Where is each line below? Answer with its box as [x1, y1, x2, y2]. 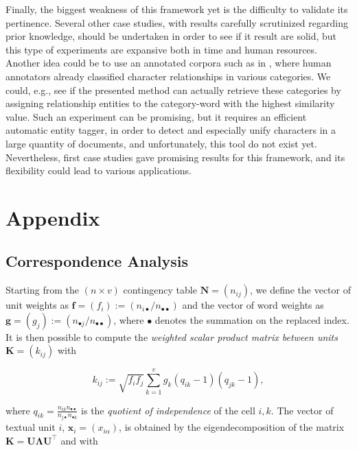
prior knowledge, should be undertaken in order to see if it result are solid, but [5, 29, 337, 43]
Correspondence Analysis [5, 250, 188, 272]
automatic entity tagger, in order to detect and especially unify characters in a [5, 123, 336, 137]
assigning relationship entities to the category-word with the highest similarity [5, 96, 335, 110]
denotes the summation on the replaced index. [154, 312, 349, 327]
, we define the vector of [249, 283, 351, 297]
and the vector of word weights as [182, 298, 324, 312]
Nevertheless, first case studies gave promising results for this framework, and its [5, 150, 345, 164]
